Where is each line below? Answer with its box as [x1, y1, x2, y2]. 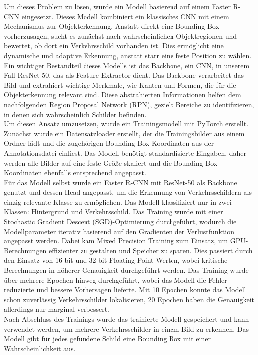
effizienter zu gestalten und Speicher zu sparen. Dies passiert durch [49, 245, 253, 255]
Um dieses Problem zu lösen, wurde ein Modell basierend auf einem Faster [4, 1, 231, 11]
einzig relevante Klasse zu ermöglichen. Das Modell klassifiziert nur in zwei [4, 196, 232, 207]
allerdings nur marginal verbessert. [4, 304, 110, 314]
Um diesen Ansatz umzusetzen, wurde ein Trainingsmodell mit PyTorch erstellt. [4, 118, 249, 129]
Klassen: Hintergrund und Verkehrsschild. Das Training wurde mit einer [4, 206, 223, 217]
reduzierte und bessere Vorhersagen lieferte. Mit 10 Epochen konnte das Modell [4, 284, 246, 295]
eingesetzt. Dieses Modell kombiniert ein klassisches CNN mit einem [21, 11, 229, 21]
